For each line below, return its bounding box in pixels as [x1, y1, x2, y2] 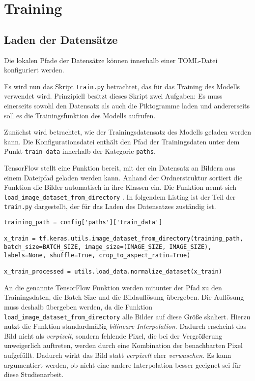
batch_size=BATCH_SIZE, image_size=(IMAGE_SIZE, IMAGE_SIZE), [4, 243, 212, 251]
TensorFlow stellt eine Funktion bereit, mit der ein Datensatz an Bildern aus [4, 163, 235, 173]
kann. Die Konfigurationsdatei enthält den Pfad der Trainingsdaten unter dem [4, 136, 240, 146]
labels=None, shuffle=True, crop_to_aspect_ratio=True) [4, 251, 191, 259]
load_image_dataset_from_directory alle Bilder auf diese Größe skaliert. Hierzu [4, 311, 251, 321]
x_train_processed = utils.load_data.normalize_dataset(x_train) [4, 268, 222, 276]
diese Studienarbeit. [4, 369, 64, 380]
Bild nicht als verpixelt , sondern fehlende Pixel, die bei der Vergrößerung [4, 330, 223, 341]
